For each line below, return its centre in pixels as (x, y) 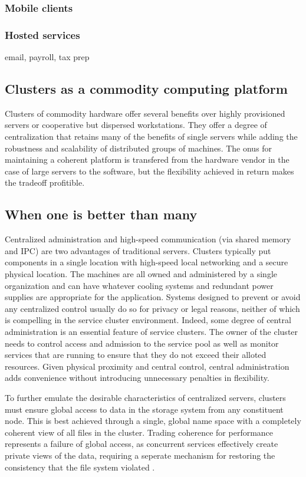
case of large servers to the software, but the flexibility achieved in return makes (149, 171)
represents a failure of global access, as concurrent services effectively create (142, 444)
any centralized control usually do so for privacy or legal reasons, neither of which (152, 308)
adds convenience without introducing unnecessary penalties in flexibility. (137, 378)
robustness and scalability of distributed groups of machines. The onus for (139, 148)
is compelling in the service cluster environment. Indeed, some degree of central (148, 320)
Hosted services (42, 34)
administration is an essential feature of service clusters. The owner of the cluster (152, 331)
